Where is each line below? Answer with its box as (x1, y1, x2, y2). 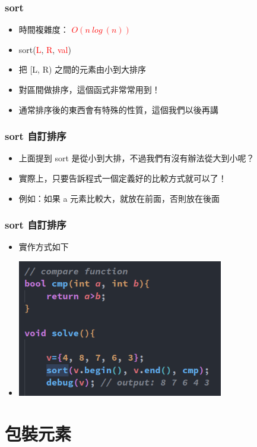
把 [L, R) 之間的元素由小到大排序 (18, 63, 147, 76)
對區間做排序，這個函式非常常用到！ (18, 83, 160, 95)
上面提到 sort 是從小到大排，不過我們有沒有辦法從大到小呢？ (18, 152, 255, 164)
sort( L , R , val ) (18, 43, 71, 55)
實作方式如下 (18, 240, 69, 253)
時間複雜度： (18, 23, 69, 36)
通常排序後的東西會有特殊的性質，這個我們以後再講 (18, 103, 218, 115)
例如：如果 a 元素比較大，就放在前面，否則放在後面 (18, 192, 220, 204)
